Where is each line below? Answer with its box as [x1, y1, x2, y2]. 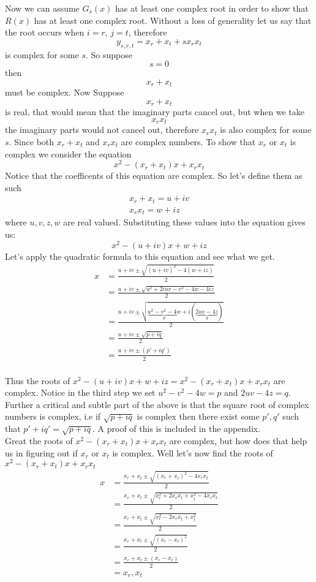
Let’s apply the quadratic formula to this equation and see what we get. [5, 249, 275, 262]
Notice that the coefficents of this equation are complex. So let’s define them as [5, 169, 303, 182]
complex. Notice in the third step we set [5, 386, 156, 399]
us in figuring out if [5, 446, 78, 459]
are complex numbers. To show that [121, 135, 256, 148]
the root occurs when [5, 26, 85, 39]
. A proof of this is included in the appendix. [92, 422, 261, 435]
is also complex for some [220, 123, 312, 136]
